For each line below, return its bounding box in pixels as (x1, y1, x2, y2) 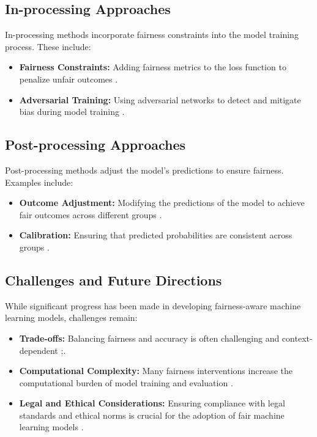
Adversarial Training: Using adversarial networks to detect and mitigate (19, 93, 301, 106)
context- (282, 331, 313, 344)
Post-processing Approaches (5, 135, 186, 154)
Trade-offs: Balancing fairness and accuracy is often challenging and (19, 331, 280, 344)
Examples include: (5, 175, 73, 188)
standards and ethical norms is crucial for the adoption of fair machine (19, 408, 285, 421)
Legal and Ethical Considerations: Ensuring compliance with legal (19, 397, 285, 409)
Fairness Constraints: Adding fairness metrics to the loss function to (19, 61, 286, 73)
